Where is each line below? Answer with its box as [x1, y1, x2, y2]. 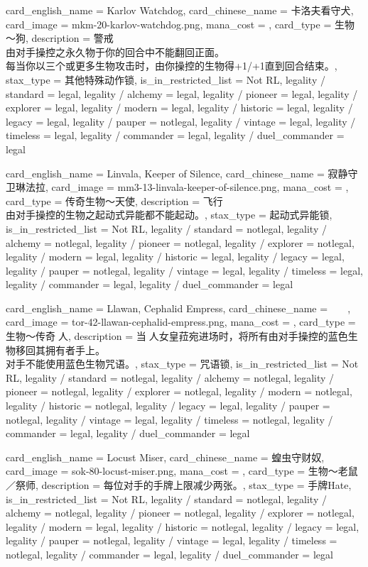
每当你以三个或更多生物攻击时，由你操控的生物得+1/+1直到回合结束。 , [6, 58, 337, 73]
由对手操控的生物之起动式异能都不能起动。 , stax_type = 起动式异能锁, [6, 207, 332, 222]
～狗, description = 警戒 [6, 31, 114, 45]
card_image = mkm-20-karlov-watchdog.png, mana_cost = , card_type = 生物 [6, 16, 355, 31]
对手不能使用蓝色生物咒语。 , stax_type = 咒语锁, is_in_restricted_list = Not [6, 356, 359, 371]
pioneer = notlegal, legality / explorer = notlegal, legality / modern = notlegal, [6, 384, 352, 399]
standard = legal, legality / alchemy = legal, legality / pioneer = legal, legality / [6, 86, 358, 101]
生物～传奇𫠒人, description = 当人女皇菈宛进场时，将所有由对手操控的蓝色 [6, 329, 348, 343]
